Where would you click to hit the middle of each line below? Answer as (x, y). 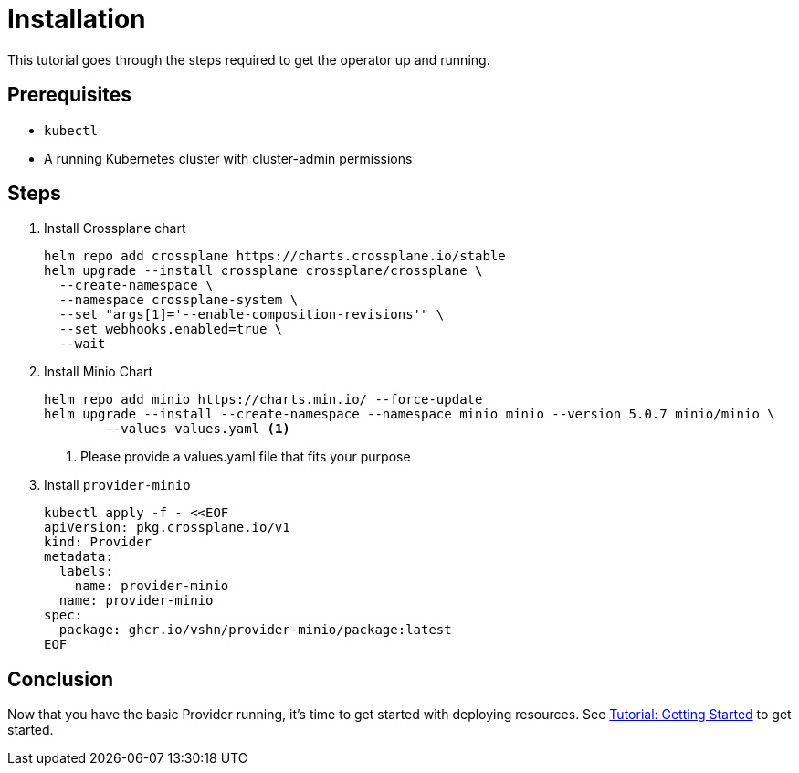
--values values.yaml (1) (198, 429)
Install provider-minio (117, 485)
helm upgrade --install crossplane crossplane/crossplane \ (263, 271)
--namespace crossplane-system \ (179, 300)
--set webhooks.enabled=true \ (171, 329)
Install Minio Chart (99, 372)
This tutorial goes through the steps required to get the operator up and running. (249, 59)
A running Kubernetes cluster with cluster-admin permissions (228, 158)
